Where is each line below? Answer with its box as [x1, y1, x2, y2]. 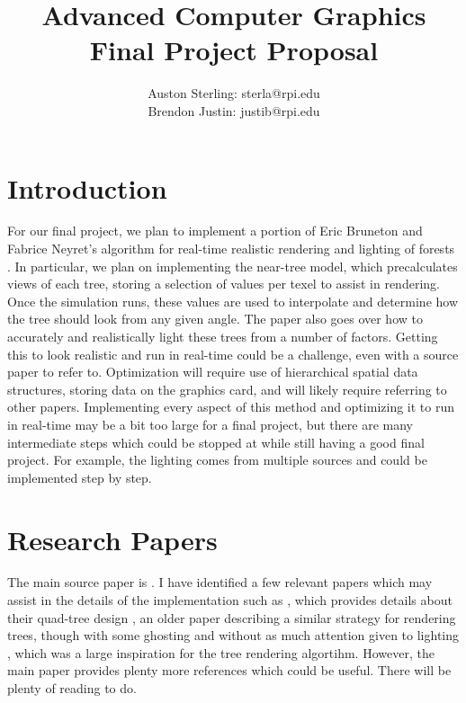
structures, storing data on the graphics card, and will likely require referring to [7, 379, 447, 398]
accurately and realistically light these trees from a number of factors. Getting [7, 327, 438, 345]
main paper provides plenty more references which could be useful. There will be [7, 661, 452, 680]
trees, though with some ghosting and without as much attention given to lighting [7, 626, 460, 645]
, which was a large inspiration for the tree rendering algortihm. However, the [7, 643, 435, 662]
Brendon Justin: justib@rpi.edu [148, 101, 320, 120]
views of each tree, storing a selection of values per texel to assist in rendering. [7, 274, 440, 293]
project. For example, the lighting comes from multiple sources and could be [7, 450, 427, 469]
